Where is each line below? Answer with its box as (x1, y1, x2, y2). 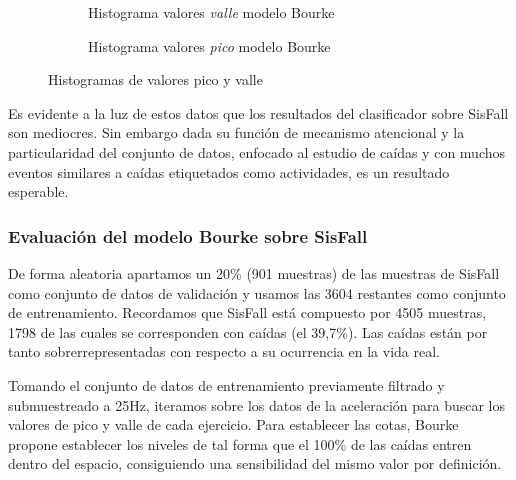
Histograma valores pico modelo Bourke (88, 35, 331, 56)
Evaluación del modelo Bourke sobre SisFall (8, 223, 368, 248)
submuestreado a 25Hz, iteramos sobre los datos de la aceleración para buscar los (8, 394, 506, 415)
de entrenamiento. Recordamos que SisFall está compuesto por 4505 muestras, (8, 302, 487, 323)
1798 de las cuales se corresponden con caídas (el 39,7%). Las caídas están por (8, 321, 488, 342)
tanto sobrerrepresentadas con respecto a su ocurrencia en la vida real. (8, 341, 440, 362)
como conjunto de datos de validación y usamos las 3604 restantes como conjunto (8, 282, 506, 303)
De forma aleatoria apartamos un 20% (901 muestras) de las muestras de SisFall (8, 262, 500, 283)
